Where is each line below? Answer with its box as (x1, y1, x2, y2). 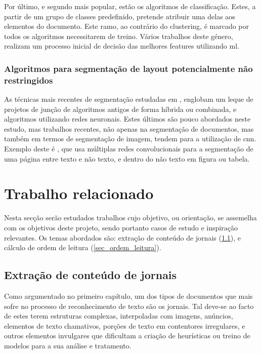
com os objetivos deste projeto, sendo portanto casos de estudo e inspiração (4, 222, 238, 232)
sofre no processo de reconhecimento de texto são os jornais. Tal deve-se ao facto (4, 300, 254, 311)
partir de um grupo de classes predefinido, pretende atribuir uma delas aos (4, 11, 235, 21)
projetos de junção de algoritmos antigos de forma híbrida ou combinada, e (4, 103, 237, 114)
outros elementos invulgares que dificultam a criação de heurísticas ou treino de (4, 330, 250, 341)
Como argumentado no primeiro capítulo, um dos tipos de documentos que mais (4, 290, 253, 301)
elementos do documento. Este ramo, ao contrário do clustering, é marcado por (4, 21, 249, 31)
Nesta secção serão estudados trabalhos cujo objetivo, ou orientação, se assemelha (4, 212, 257, 223)
